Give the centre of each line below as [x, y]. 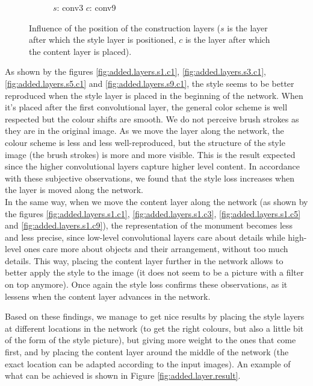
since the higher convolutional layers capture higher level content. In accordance [152, 166]
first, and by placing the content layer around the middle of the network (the [147, 352]
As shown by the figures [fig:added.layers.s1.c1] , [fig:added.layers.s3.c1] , [135, 71]
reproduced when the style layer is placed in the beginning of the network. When [154, 95]
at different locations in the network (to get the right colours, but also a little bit [154, 328]
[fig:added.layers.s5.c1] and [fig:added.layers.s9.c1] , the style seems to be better [150, 83]
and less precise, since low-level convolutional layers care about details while [145, 237]
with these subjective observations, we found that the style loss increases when [150, 178]
